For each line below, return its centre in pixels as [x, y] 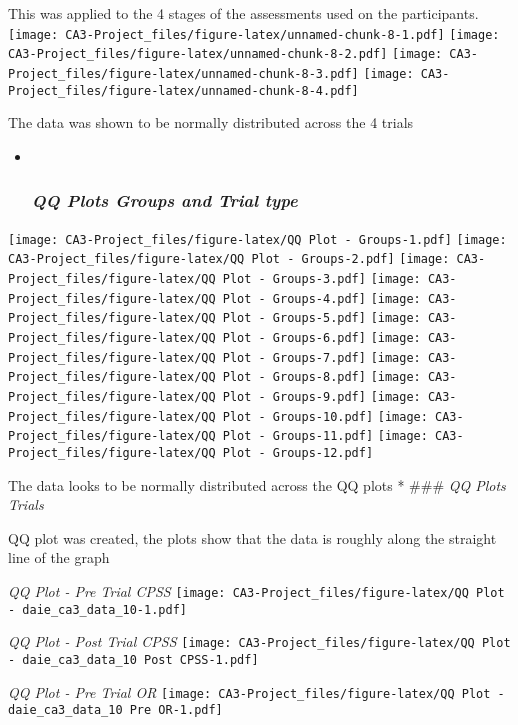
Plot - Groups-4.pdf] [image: [321, 298]
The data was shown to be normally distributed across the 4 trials [211, 122]
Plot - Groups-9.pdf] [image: [321, 396]
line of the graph [59, 557]
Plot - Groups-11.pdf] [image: [325, 436]
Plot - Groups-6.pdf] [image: [321, 337]
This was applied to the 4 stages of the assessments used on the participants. [243, 13]
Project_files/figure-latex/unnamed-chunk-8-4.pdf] [183, 90]
